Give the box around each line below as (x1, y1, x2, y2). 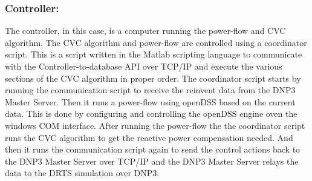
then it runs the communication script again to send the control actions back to (5, 143, 301, 156)
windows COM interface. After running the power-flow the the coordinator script (5, 119, 305, 131)
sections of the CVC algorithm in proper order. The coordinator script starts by (5, 71, 301, 84)
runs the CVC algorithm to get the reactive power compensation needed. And (5, 131, 293, 143)
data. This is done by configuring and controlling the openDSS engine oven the (5, 107, 297, 120)
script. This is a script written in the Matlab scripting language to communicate (5, 48, 302, 61)
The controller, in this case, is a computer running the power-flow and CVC (5, 24, 286, 37)
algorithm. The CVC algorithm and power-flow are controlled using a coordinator (5, 36, 307, 48)
